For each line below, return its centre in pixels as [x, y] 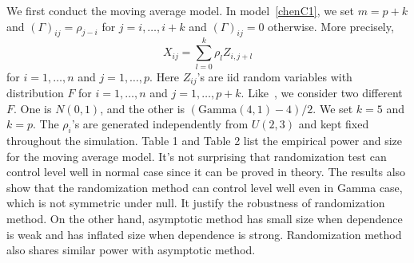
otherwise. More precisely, [331, 26]
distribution [35, 92]
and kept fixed [334, 124]
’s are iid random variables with [275, 76]
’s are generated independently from [160, 124]
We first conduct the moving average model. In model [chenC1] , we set [180, 10]
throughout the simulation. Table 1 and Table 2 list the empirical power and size [205, 140]
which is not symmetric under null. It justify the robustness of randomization [196, 203]
